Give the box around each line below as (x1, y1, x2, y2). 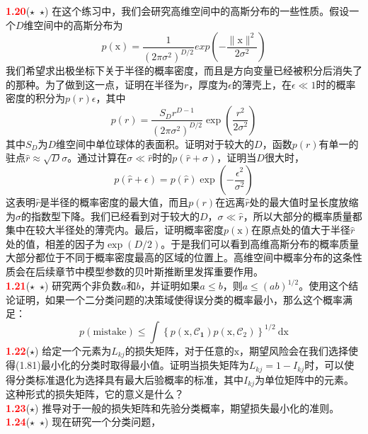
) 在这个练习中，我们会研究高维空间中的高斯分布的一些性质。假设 (45, 4, 350, 18)
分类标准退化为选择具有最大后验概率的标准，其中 (15, 372, 243, 387)
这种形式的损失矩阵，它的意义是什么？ (6, 387, 184, 401)
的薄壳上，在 (232, 76, 292, 91)
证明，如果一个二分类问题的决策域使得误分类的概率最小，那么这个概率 (15, 292, 343, 307)
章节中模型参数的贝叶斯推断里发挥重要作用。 (54, 264, 263, 278)
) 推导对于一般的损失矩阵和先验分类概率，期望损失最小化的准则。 (35, 400, 340, 415)
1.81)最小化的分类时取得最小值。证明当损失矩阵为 (19, 358, 249, 372)
